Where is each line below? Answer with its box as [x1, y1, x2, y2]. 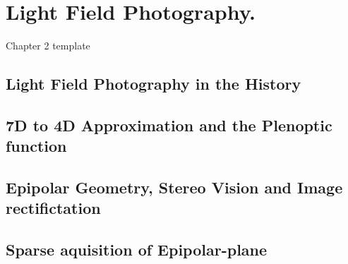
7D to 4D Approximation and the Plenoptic [6, 114, 332, 136]
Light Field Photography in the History [6, 73, 301, 95]
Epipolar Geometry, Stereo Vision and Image [6, 176, 343, 198]
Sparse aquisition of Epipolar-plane [6, 239, 268, 260]
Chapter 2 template [6, 38, 90, 53]
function [6, 135, 67, 157]
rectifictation [6, 197, 101, 219]
